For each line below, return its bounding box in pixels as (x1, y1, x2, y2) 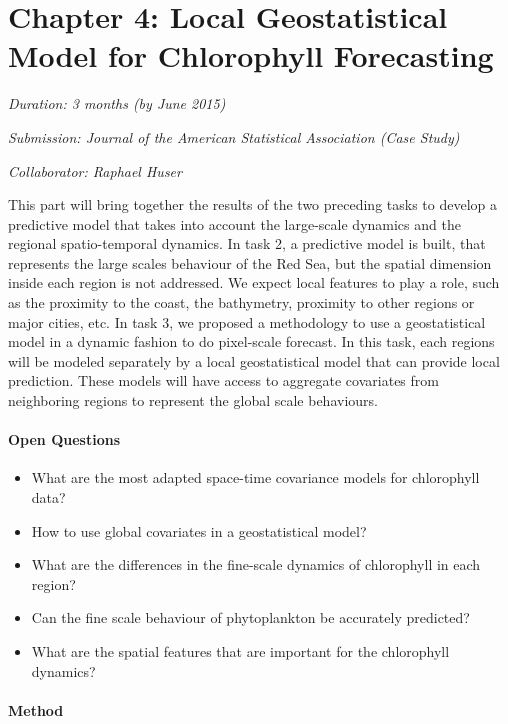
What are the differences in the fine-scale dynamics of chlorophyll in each (31, 554, 481, 575)
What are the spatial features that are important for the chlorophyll (31, 640, 450, 661)
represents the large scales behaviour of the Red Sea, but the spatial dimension (8, 252, 492, 273)
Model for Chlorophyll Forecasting (8, 35, 494, 76)
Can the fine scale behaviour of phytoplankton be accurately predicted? (31, 607, 470, 628)
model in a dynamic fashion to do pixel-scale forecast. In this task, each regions (8, 331, 495, 352)
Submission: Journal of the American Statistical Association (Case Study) (8, 126, 460, 147)
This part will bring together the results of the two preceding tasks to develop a (8, 194, 498, 215)
